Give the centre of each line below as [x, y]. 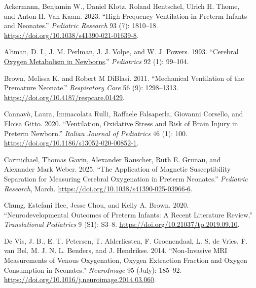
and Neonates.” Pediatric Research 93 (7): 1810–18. [81, 25]
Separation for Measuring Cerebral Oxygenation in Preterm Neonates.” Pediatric [126, 178]
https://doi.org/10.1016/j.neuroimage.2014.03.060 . [80, 279]
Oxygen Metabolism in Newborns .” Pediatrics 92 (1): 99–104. [96, 61]
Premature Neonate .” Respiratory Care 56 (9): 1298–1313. [91, 88]
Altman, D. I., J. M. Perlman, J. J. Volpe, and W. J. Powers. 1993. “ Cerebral [121, 52]
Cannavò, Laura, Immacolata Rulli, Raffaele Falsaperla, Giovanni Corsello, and [124, 114]
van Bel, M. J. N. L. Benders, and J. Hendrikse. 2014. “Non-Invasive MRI [116, 250]
